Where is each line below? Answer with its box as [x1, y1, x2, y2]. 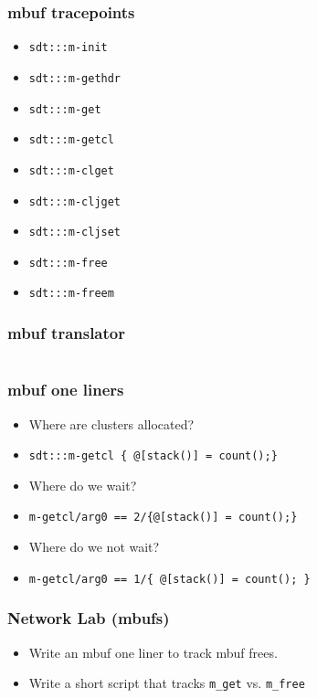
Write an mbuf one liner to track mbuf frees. [28, 642, 278, 661]
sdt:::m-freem [28, 287, 114, 301]
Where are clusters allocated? [28, 414, 195, 433]
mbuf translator [7, 322, 125, 344]
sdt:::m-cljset [28, 226, 122, 239]
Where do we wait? [28, 475, 137, 494]
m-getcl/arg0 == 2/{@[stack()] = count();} [28, 511, 298, 524]
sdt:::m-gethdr [28, 71, 122, 85]
